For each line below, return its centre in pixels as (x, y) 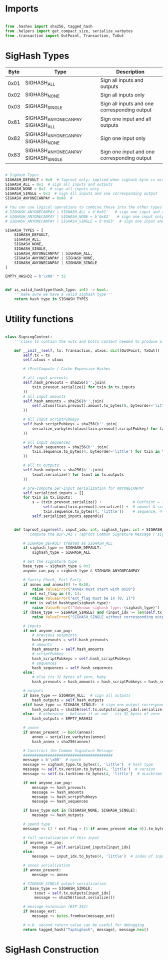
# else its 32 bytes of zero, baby (69, 677)
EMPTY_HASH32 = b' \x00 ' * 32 (35, 276)
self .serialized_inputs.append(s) (68, 516)
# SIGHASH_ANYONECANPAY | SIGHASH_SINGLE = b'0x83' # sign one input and (85, 221)
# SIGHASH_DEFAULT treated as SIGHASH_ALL (68, 543)
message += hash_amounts (58, 792)
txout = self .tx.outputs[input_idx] (72, 893)
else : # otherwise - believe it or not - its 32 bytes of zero (91, 714)
